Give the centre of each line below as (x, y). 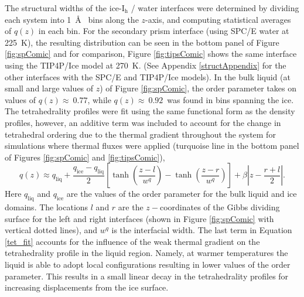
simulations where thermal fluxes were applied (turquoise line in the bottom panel (152, 146)
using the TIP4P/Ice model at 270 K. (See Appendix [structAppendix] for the (146, 65)
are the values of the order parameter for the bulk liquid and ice (182, 194)
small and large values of (49, 88)
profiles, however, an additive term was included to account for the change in (143, 122)
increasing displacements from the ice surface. (87, 287)
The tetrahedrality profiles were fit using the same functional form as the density (150, 111)
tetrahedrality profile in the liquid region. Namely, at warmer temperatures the (146, 253)
